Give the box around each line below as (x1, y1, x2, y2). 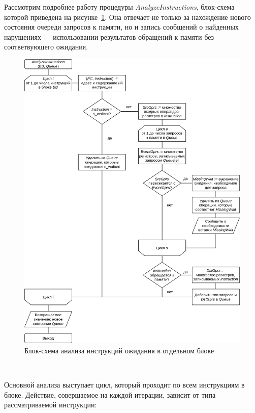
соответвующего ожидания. (4, 41, 88, 52)
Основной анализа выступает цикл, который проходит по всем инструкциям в (4, 379, 245, 390)
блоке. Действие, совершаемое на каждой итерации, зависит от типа (4, 389, 216, 400)
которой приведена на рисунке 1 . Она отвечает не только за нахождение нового (4, 11, 251, 22)
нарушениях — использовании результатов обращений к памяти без (4, 31, 214, 42)
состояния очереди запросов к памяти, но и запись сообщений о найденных (4, 21, 239, 32)
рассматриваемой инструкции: (4, 399, 97, 410)
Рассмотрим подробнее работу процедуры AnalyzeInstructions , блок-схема (4, 2, 235, 12)
